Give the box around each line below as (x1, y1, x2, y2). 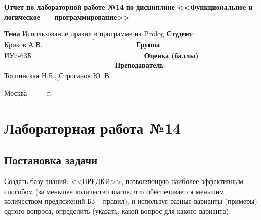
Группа (136, 39, 160, 50)
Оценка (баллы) (144, 50, 199, 60)
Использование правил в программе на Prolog (22, 31, 165, 39)
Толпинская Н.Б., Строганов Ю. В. (4, 72, 111, 80)
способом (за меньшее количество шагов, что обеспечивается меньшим (4, 186, 225, 196)
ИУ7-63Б (4, 52, 31, 60)
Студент (166, 28, 193, 39)
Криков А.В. (4, 42, 43, 49)
